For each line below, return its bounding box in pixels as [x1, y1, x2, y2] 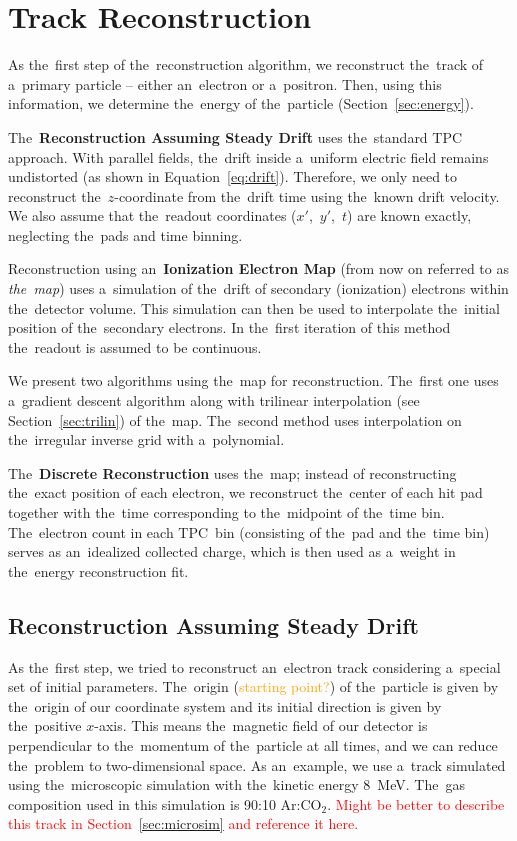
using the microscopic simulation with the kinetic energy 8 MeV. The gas [8, 774, 465, 795]
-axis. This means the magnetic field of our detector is [94, 715, 428, 736]
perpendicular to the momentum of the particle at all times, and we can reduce [8, 734, 498, 755]
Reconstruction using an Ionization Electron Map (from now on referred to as [8, 258, 509, 279]
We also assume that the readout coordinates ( [8, 205, 297, 226]
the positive [8, 715, 82, 736]
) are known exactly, [347, 205, 472, 226]
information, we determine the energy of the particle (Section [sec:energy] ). [8, 93, 474, 114]
